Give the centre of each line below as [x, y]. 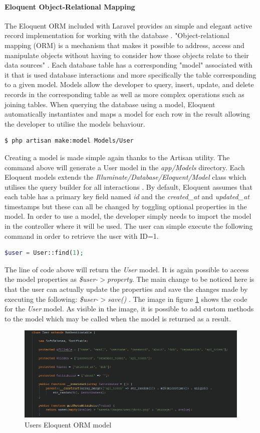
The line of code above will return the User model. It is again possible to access [127, 269]
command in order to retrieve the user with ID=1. [82, 236]
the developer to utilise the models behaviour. [75, 123]
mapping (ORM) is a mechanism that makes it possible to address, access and [124, 45]
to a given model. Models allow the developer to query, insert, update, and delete [129, 84]
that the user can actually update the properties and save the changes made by [126, 289]
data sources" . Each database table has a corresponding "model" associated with [128, 65]
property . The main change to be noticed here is [181, 279]
